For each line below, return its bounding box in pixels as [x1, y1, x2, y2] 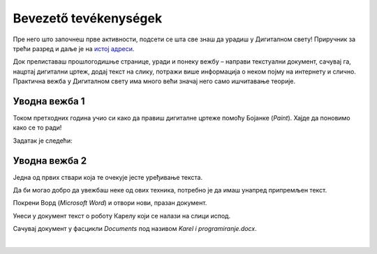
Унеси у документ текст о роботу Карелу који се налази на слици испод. [13, 211, 231, 220]
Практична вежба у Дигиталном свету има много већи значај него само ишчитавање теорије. [13, 77, 296, 85]
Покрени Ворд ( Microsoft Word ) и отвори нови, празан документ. [13, 199, 207, 207]
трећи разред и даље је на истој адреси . [13, 44, 135, 52]
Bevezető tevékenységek [13, 10, 163, 26]
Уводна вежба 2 [13, 155, 87, 167]
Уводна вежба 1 [13, 95, 85, 107]
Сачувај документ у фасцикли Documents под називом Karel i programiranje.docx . [13, 225, 258, 233]
